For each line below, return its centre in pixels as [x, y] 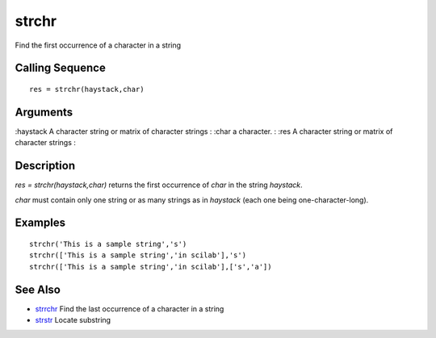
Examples [40, 223]
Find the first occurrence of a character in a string [98, 45]
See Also [38, 289]
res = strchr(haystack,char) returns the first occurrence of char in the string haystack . [159, 185]
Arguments [44, 112]
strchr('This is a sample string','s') [108, 244]
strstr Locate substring [73, 320]
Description [45, 166]
